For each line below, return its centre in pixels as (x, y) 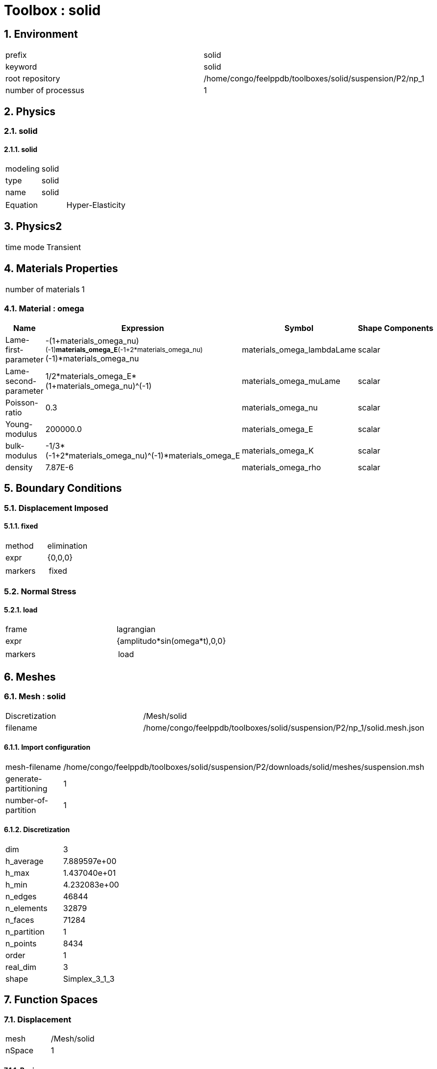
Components (409, 328)
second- (21, 381)
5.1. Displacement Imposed (56, 508)
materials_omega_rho (282, 467)
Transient (64, 247)
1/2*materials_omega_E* (91, 376)
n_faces (20, 920)
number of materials (43, 289)
